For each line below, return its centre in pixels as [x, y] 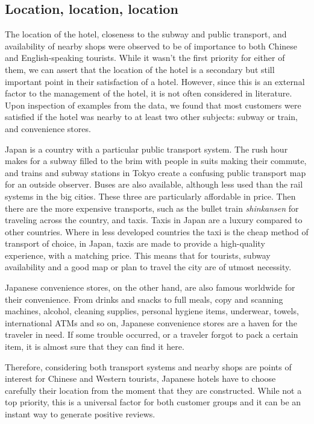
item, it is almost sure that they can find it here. [95, 346]
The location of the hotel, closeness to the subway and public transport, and [146, 34]
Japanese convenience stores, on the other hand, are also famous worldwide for [150, 287]
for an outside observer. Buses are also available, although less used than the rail [154, 184]
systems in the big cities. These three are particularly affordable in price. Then [150, 196]
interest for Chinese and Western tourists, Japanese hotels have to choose [140, 378]
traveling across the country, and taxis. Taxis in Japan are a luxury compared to [154, 220]
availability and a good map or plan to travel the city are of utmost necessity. [148, 267]
